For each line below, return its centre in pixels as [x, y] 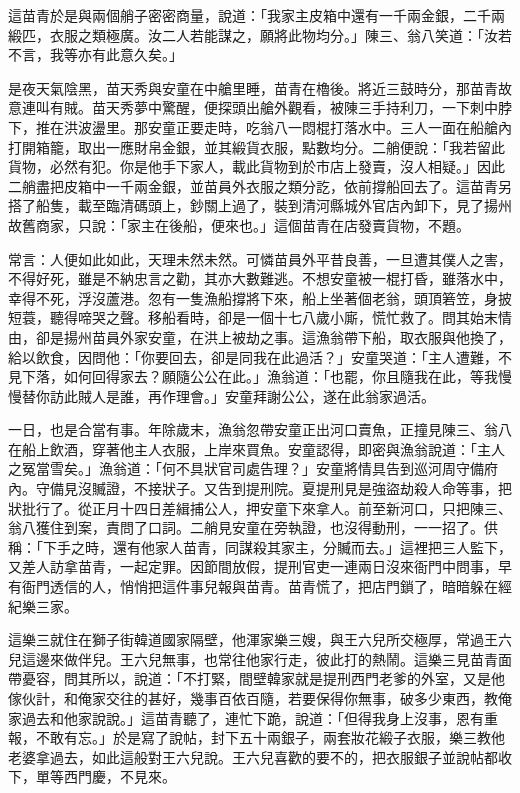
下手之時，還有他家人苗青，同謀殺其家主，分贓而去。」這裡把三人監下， [277, 546]
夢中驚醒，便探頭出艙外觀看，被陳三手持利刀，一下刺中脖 [322, 107]
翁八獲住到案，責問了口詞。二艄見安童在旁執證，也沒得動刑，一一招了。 [246, 527]
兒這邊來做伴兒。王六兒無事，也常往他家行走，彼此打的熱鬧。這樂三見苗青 [253, 658]
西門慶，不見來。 [119, 776]
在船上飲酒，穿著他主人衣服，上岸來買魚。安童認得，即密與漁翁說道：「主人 [256, 448]
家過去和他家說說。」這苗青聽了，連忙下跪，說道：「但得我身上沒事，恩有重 [253, 717]
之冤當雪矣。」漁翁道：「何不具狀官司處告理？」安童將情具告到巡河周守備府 [253, 468]
